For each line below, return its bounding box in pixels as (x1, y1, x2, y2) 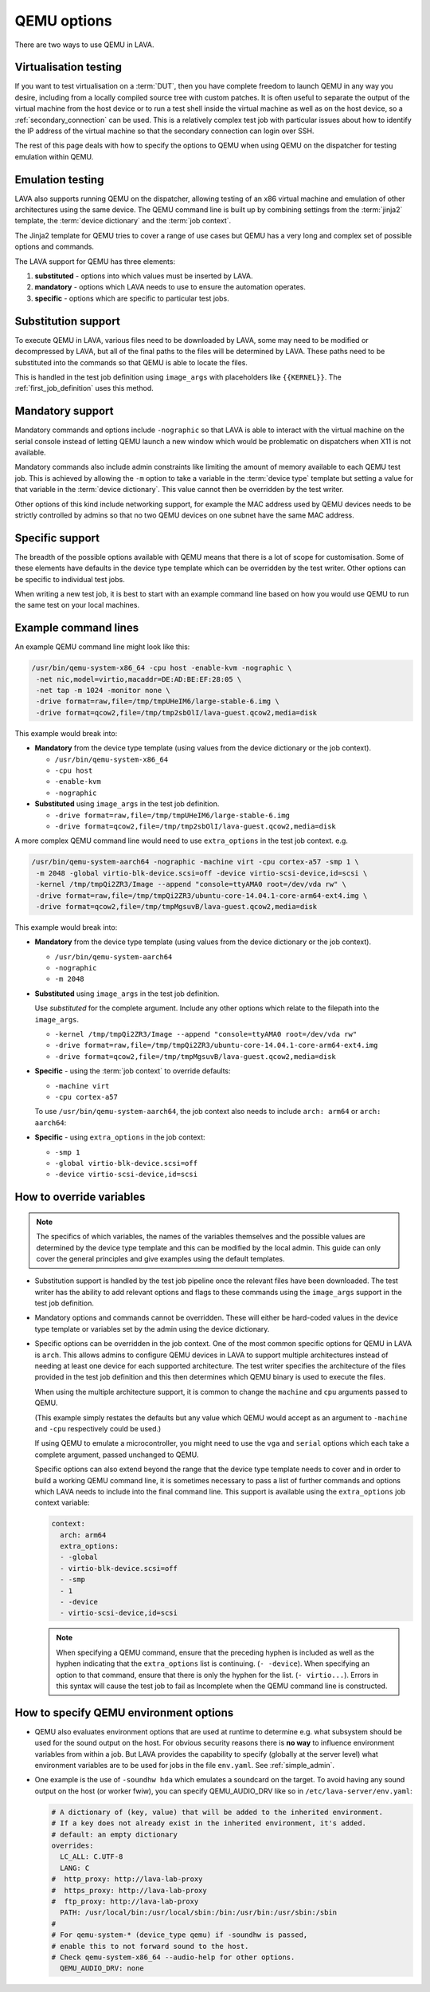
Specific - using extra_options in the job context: (34, 1132, 206, 1142)
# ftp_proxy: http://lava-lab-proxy (51, 1896, 199, 1906)
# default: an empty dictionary (51, 1830, 178, 1839)
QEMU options (14, 12, 112, 30)
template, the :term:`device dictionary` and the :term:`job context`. (14, 216, 232, 226)
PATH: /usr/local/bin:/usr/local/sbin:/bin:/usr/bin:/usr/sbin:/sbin (60, 1908, 338, 1917)
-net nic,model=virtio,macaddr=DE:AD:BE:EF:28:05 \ (36, 675, 242, 683)
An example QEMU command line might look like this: (14, 642, 190, 652)
